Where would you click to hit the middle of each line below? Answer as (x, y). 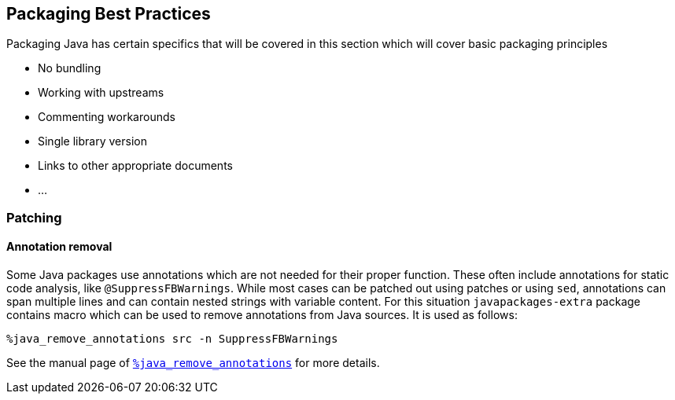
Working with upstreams (101, 93)
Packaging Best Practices (109, 14)
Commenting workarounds (107, 117)
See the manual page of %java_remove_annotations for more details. (193, 363)
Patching (34, 217)
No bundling (70, 68)
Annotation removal (59, 247)
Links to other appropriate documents (135, 166)
